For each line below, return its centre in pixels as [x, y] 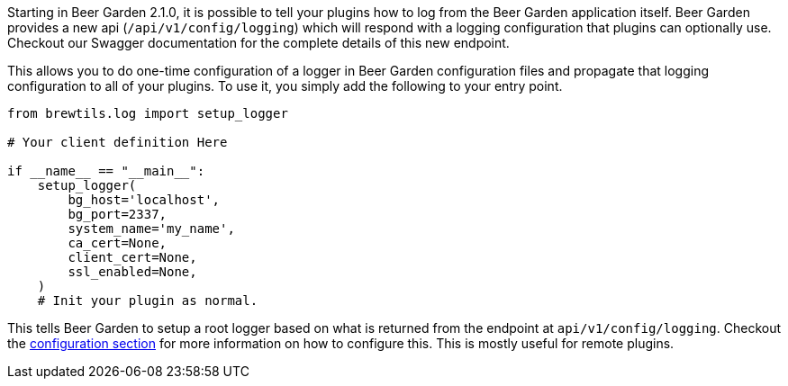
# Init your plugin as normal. [148, 301]
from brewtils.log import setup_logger [148, 113]
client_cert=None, [132, 257]
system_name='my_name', [151, 229]
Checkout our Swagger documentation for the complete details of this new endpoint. [258, 43]
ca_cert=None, [118, 243]
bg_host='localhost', [144, 200]
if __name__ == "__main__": [106, 171]
